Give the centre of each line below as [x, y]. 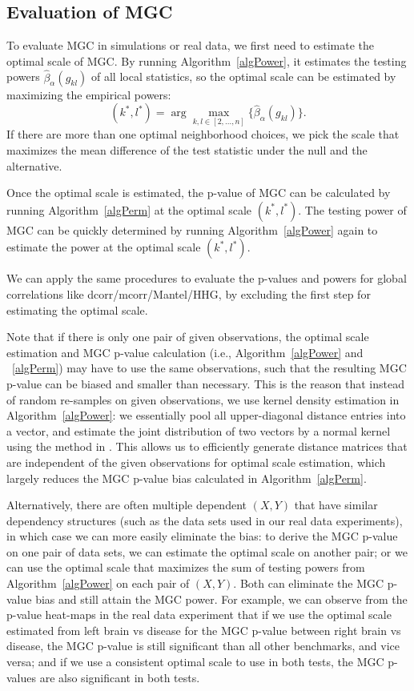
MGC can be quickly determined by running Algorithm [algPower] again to [192, 229]
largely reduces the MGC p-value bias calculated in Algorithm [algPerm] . [187, 478]
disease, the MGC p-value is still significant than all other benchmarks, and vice [203, 646]
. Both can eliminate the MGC [309, 583]
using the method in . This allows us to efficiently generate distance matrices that [207, 446]
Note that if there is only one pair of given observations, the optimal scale [188, 337]
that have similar [336, 505]
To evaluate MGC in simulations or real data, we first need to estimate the [190, 45]
